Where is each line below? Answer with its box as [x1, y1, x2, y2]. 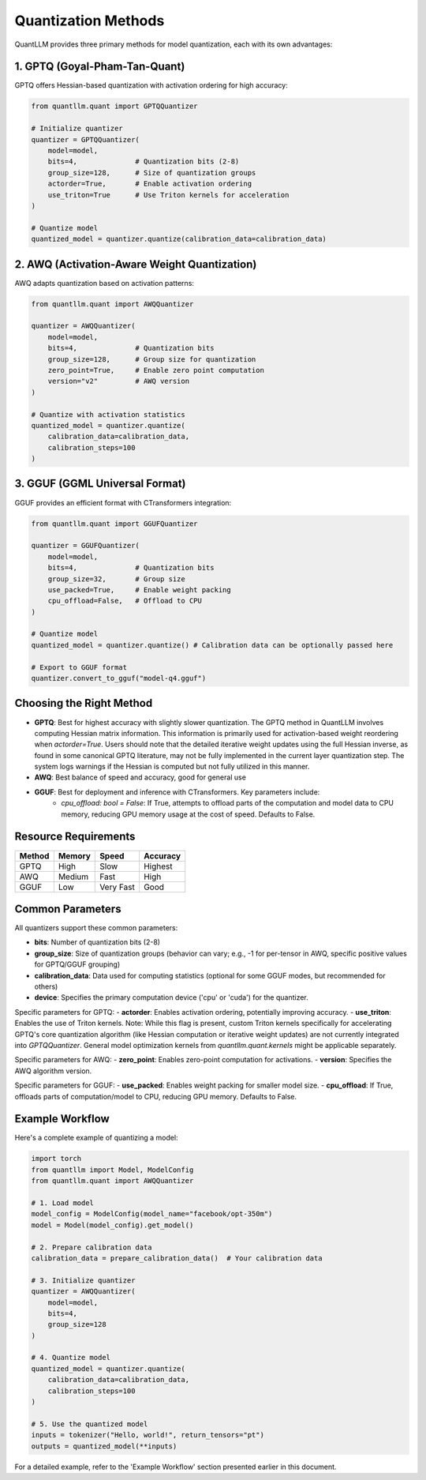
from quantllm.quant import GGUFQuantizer [31, 519, 198, 528]
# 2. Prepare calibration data [31, 1242, 153, 1252]
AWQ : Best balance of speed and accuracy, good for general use [34, 772, 246, 782]
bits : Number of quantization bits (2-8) [34, 937, 161, 947]
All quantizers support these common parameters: [14, 923, 178, 933]
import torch [31, 1154, 82, 1163]
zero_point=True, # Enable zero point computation [47, 366, 264, 374]
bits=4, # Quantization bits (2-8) [47, 157, 240, 166]
